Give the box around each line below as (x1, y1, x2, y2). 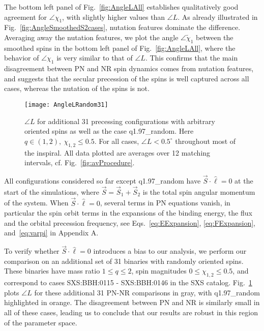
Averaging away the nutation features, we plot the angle (4, 32, 179, 42)
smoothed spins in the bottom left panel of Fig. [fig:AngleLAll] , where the (4, 42, 236, 53)
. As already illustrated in (178, 11, 258, 22)
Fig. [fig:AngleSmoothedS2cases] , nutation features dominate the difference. (4, 22, 241, 33)
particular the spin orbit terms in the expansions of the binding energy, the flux (4, 207, 252, 218)
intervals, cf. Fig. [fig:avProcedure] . (24, 157, 135, 168)
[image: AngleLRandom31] (24, 101, 108, 108)
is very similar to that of (56, 52, 133, 63)
